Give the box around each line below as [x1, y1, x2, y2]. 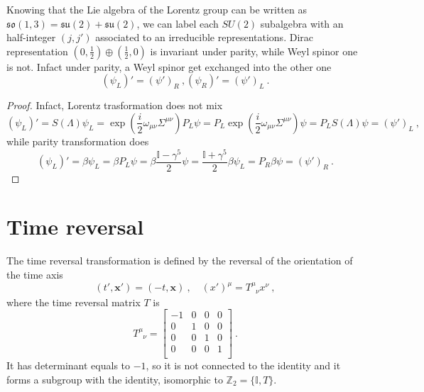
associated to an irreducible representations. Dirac [95, 30, 313, 45]
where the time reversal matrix [6, 294, 141, 309]
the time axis [6, 267, 63, 282]
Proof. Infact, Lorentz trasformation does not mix [6, 98, 223, 113]
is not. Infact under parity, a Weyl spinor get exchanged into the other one [6, 59, 332, 74]
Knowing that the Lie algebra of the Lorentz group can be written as [6, 2, 307, 16]
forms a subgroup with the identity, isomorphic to [6, 371, 223, 386]
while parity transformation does [6, 133, 149, 148]
